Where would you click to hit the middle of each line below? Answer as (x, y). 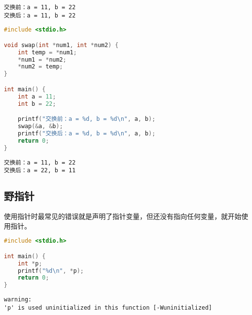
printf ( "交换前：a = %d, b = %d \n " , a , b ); (87, 119)
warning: (18, 300)
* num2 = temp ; (40, 67)
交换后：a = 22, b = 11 (40, 171)
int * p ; (30, 263)
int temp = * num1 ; (47, 52)
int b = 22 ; (37, 104)
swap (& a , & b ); (40, 126)
